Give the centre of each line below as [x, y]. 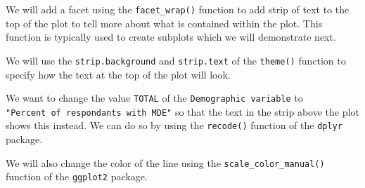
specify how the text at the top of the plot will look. [118, 74]
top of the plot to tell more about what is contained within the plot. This [164, 23]
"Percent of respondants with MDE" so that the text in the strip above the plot [182, 111]
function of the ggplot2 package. [77, 176]
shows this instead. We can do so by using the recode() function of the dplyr [174, 125]
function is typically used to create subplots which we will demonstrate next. [171, 37]
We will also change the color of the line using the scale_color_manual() [165, 162]
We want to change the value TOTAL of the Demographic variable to [154, 98]
